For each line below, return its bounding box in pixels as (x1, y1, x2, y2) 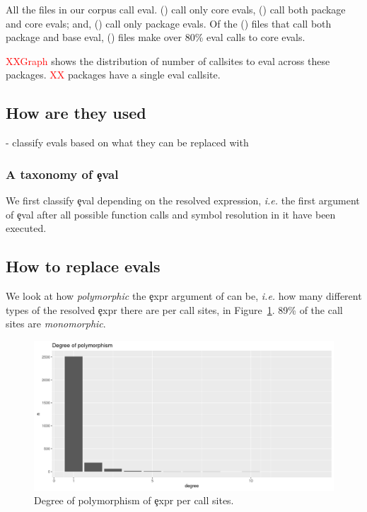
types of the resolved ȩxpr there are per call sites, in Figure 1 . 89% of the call (6, 302, 343, 317)
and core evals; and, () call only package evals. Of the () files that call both (6, 16, 332, 30)
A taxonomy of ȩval (6, 165, 119, 182)
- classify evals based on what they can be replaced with (6, 135, 249, 150)
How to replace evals (6, 255, 161, 277)
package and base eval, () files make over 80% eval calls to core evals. (6, 30, 305, 45)
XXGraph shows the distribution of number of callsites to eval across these (6, 53, 330, 68)
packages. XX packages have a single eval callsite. (6, 67, 221, 82)
